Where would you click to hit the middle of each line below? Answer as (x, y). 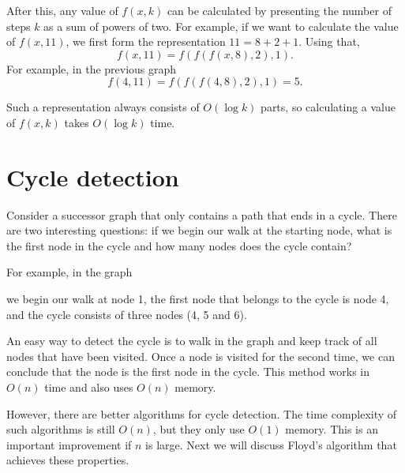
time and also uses (89, 387)
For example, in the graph (69, 272)
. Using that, (329, 41)
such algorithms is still (61, 429)
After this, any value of (62, 10)
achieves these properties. (68, 460)
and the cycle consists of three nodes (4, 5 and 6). (127, 314)
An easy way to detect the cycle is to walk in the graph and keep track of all (192, 341)
